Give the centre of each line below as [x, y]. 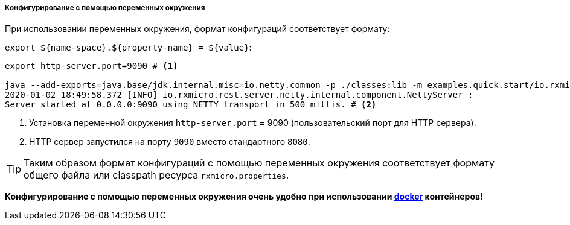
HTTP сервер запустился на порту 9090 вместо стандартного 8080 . [170, 142]
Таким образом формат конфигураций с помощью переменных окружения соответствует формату [259, 163]
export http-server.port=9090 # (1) [91, 66]
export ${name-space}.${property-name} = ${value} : [128, 48]
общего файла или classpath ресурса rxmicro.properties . [156, 175]
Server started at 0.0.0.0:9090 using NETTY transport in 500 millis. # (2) [191, 105]
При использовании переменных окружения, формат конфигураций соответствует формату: [197, 29]
